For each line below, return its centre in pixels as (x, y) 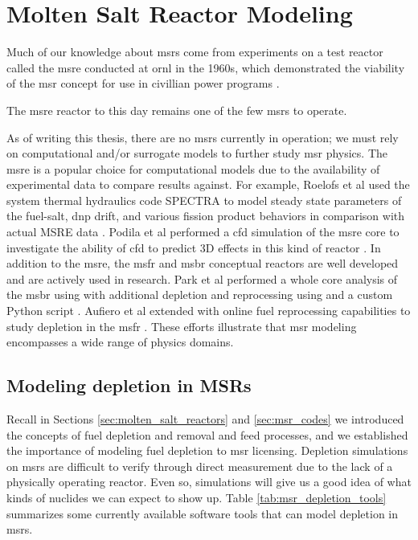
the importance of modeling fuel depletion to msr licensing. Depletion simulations (207, 450)
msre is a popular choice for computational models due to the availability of (193, 168)
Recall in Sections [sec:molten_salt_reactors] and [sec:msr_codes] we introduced (205, 419)
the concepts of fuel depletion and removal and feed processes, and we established (207, 434)
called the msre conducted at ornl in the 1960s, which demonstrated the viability (206, 67)
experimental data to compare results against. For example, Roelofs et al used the (208, 184)
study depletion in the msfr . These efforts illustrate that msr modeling (182, 326)
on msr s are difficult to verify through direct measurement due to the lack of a (200, 466)
